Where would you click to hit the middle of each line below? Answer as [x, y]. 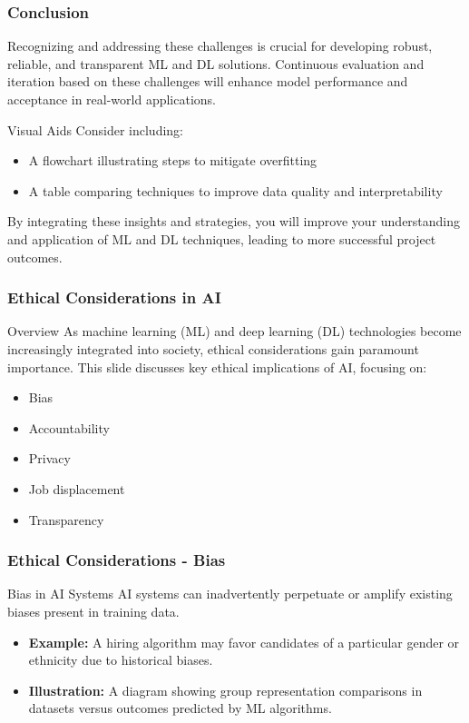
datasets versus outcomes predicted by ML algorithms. [180, 708]
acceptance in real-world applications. [112, 99]
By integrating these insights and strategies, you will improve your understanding [234, 221]
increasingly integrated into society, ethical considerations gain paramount [213, 348]
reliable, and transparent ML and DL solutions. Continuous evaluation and [216, 63]
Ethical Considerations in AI [114, 297]
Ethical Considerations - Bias [117, 560]
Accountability [69, 427]
